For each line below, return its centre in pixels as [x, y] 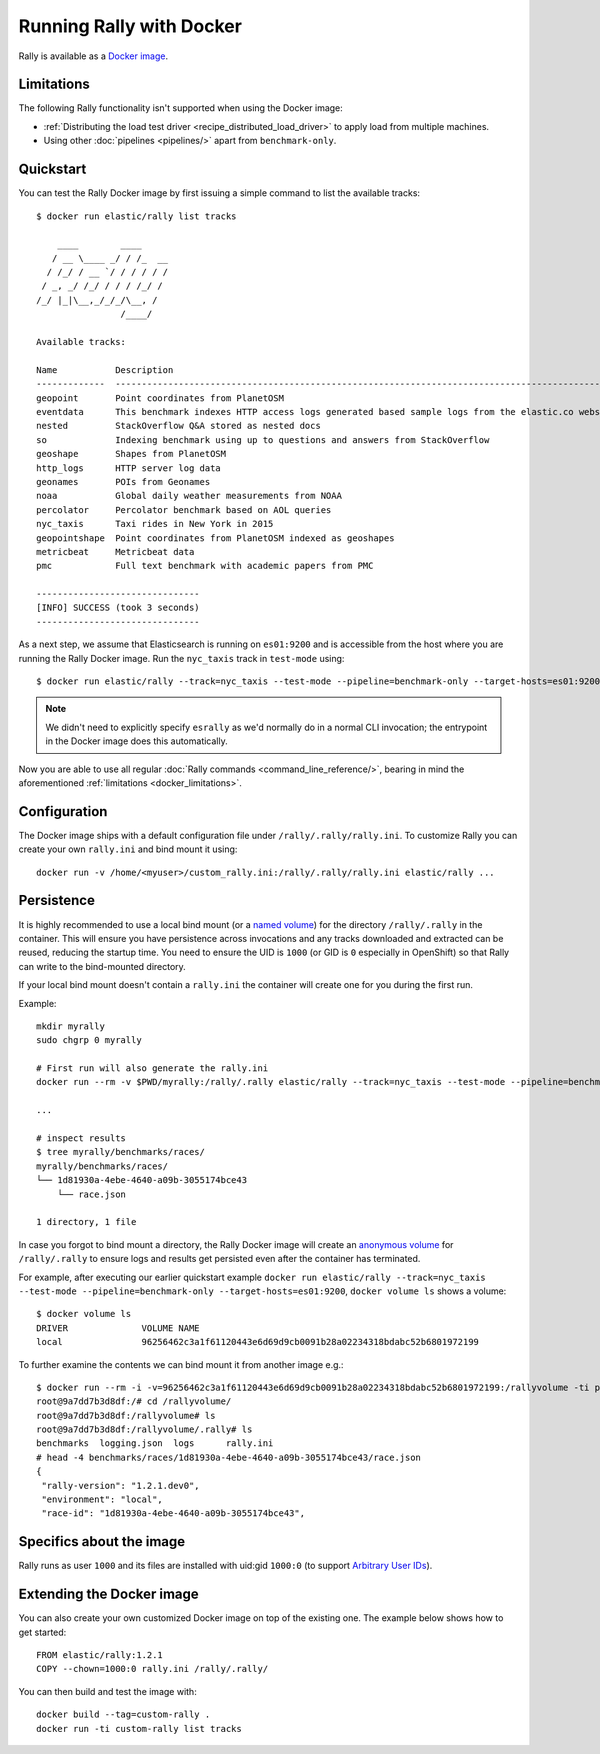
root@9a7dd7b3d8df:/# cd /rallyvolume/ [134, 1401]
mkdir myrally [70, 1026]
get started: [42, 1632]
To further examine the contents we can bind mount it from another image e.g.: [181, 1364]
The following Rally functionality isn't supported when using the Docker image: [181, 108]
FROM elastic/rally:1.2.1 [100, 1655]
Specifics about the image [102, 1541]
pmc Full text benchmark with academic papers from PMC [205, 566]
